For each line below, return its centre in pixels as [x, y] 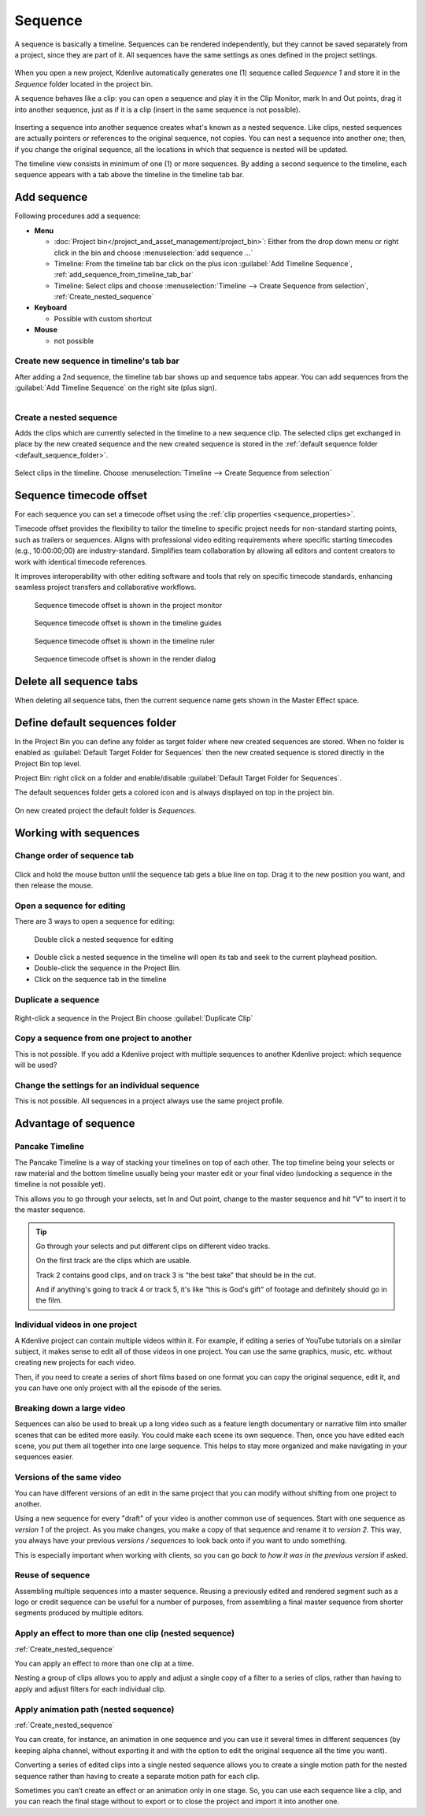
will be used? [36, 1065]
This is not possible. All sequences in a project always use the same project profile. [150, 1101]
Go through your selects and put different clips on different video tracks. [153, 1246]
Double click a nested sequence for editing [104, 939]
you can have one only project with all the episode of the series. [118, 1388]
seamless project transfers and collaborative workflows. [105, 587]
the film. [49, 1300]
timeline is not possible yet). [60, 1184]
